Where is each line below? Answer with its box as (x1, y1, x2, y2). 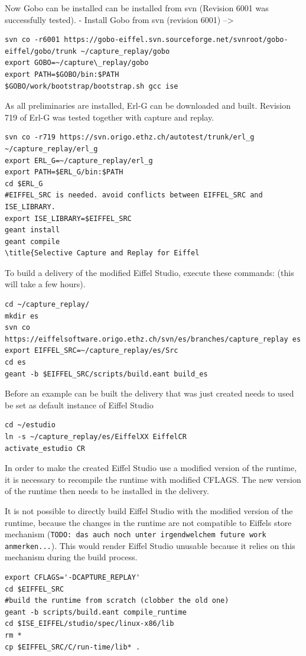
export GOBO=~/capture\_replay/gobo (5, 59, 149, 67)
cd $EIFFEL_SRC (5, 584, 64, 593)
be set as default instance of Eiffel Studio (5, 398, 154, 411)
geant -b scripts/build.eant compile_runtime (5, 608, 187, 616)
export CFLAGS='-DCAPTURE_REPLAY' (5, 573, 141, 582)
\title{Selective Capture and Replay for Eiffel (5, 249, 200, 258)
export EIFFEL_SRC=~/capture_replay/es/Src (5, 346, 178, 355)
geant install (5, 226, 60, 235)
